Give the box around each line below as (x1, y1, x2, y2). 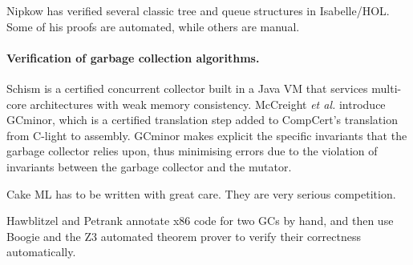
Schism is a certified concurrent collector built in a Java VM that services (6, 79, 368, 96)
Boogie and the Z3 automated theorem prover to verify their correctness (6, 227, 361, 244)
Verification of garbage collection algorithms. (6, 49, 260, 66)
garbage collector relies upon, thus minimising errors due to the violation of (6, 143, 378, 159)
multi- (371, 79, 402, 96)
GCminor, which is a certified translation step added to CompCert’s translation (6, 111, 398, 128)
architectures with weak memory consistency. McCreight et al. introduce (30, 95, 386, 112)
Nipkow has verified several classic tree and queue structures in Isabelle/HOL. (6, 2, 390, 18)
